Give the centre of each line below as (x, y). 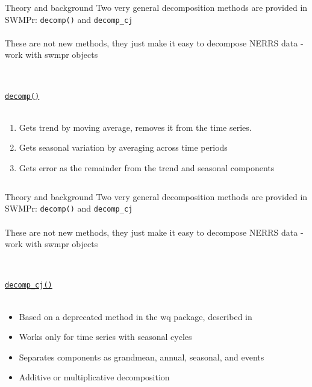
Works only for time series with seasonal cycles (105, 337)
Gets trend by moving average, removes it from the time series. (135, 127)
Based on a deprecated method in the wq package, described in (136, 316)
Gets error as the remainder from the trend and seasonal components (147, 168)
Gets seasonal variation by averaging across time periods (123, 147)
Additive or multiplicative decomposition (94, 377)
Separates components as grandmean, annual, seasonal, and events (142, 357)
